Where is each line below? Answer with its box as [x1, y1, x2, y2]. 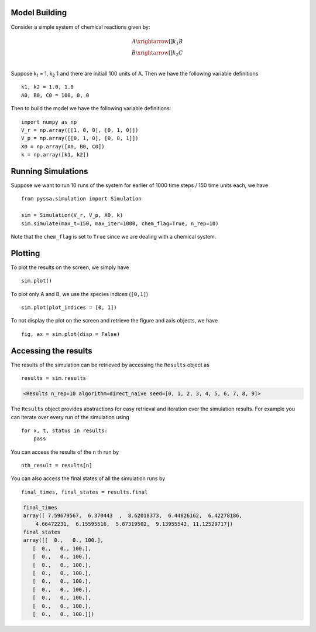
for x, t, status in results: [21, 427, 108, 434]
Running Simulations [11, 166, 88, 176]
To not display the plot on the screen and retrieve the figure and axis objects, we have [11, 317, 218, 324]
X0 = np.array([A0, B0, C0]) [21, 143, 105, 149]
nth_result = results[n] [21, 462, 92, 469]
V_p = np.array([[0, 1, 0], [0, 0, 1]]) [21, 135, 139, 142]
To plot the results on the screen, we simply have [11, 264, 129, 271]
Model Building [11, 8, 67, 18]
